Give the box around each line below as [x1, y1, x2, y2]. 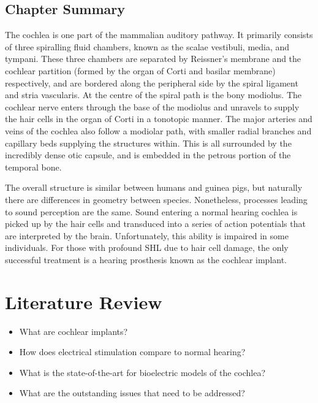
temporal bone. [5, 160, 62, 173]
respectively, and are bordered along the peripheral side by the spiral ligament [5, 76, 298, 89]
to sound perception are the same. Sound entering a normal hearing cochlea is [5, 205, 298, 218]
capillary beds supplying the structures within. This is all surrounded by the [5, 136, 292, 149]
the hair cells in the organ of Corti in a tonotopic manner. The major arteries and [5, 112, 312, 125]
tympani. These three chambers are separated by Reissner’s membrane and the [5, 52, 301, 65]
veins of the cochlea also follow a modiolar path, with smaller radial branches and [5, 124, 312, 137]
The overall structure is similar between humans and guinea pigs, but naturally [5, 181, 303, 194]
